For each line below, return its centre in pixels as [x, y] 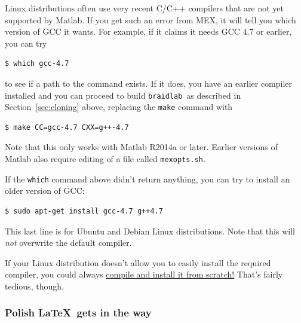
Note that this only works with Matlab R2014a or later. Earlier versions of [141, 147]
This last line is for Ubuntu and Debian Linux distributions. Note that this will [150, 231]
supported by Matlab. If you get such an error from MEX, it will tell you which [150, 19]
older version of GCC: [45, 191]
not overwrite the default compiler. [68, 243]
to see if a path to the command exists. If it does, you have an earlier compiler [149, 83]
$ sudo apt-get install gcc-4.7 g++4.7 [84, 211]
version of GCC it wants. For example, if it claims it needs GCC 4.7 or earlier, [148, 31]
